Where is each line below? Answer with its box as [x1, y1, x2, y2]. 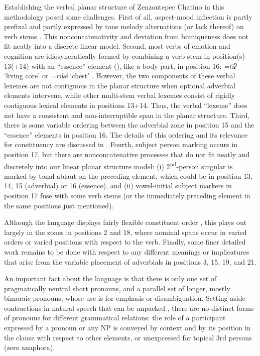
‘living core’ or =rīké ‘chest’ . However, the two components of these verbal [4, 70, 235, 81]
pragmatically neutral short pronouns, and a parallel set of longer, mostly [4, 283, 230, 293]
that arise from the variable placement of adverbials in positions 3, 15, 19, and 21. [4, 256, 256, 267]
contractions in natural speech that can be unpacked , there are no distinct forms [4, 302, 254, 313]
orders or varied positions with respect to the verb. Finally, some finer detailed [4, 236, 246, 247]
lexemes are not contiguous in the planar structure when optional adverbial [4, 80, 235, 90]
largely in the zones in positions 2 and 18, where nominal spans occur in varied [4, 226, 247, 237]
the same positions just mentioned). [4, 200, 114, 210]
